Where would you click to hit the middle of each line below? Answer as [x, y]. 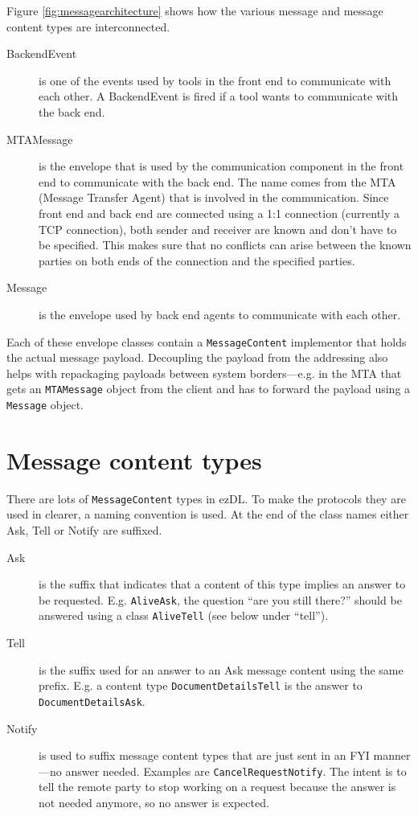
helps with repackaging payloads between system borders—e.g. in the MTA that [204, 373]
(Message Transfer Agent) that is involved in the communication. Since [214, 197]
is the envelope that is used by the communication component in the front [221, 166]
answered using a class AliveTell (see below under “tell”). [184, 615]
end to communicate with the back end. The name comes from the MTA [217, 181]
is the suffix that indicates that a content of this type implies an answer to [222, 584]
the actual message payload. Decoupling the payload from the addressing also [197, 357]
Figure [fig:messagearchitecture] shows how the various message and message [195, 10]
